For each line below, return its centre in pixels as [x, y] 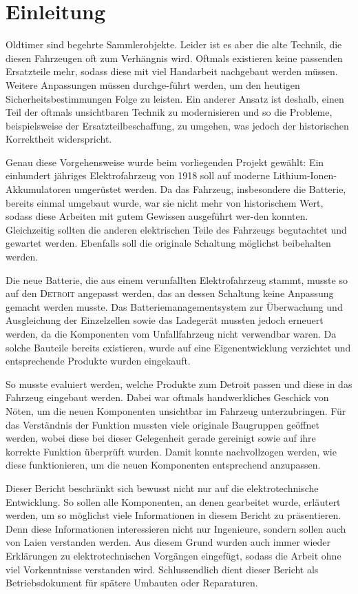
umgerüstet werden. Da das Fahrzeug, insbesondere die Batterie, [210, 189]
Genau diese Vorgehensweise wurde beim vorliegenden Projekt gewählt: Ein [165, 162]
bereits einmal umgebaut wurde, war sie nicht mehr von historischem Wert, [165, 202]
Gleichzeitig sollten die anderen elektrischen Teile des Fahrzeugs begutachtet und [176, 229]
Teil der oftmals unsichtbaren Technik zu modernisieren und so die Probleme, [169, 112]
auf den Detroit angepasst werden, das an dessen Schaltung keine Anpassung [170, 293]
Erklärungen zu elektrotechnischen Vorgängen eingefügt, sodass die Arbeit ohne [173, 555]
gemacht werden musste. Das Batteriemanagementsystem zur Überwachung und [174, 306]
